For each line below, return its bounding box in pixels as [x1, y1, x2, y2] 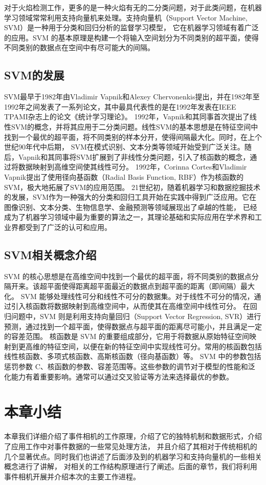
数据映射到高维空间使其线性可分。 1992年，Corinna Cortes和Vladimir [18, 161, 247, 172]
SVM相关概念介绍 [4, 246, 97, 262]
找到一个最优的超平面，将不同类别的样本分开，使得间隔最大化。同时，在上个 [4, 131, 262, 142]
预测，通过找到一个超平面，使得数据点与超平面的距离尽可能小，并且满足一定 [4, 321, 262, 331]
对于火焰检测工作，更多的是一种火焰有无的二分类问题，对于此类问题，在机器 [4, 2, 262, 12]
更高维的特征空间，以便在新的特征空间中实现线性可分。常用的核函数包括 [18, 341, 262, 351]
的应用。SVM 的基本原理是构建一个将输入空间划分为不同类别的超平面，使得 [4, 32, 259, 43]
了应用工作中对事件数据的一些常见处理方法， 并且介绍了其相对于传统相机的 [4, 440, 257, 451]
